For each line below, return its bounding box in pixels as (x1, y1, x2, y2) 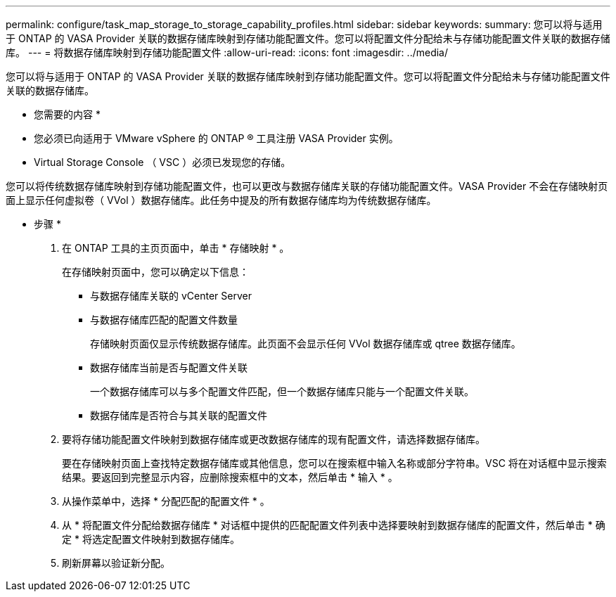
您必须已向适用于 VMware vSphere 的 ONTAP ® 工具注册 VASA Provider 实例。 (34, 132, 399, 144)
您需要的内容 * (34, 108, 101, 120)
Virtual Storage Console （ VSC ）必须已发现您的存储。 (34, 156, 291, 168)
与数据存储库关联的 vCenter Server (90, 290, 252, 302)
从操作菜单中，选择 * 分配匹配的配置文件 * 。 (62, 495, 270, 507)
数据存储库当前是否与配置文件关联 (90, 361, 248, 373)
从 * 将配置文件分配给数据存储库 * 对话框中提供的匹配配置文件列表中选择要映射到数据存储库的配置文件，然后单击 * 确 (62, 519, 605, 531)
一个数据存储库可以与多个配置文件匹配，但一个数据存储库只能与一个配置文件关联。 (90, 385, 474, 397)
